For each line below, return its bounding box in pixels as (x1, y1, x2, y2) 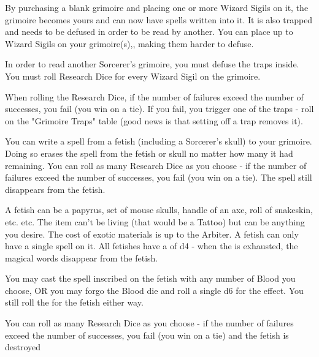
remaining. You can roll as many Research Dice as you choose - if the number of (5, 159, 307, 171)
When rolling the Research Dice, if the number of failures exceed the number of (5, 90, 304, 103)
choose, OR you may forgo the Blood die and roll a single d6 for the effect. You (5, 284, 304, 296)
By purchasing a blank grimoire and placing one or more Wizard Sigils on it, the (5, 1, 309, 13)
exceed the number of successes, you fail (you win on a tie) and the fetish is (5, 328, 289, 341)
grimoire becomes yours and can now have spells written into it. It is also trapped (5, 13, 313, 26)
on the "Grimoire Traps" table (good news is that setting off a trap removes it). (5, 114, 303, 127)
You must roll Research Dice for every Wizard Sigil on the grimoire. (5, 69, 261, 82)
